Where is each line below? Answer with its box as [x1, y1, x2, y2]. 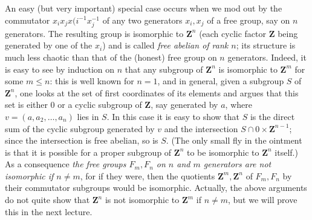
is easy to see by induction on [5, 62, 115, 75]
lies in [77, 110, 99, 122]
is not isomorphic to [105, 193, 180, 206]
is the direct [250, 110, 295, 122]
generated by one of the [5, 39, 93, 52]
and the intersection [164, 122, 238, 135]
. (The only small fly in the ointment [166, 134, 302, 147]
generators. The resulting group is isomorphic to [5, 27, 184, 39]
